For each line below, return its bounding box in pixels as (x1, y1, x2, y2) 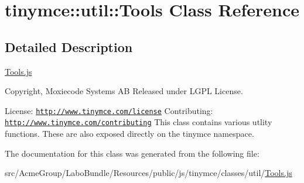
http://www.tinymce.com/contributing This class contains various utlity (5, 116, 272, 128)
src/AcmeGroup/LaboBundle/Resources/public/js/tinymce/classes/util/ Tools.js (5, 167, 292, 179)
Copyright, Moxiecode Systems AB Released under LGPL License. (5, 85, 243, 97)
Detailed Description (5, 37, 133, 56)
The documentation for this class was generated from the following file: (5, 147, 259, 159)
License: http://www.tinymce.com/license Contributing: (5, 104, 213, 116)
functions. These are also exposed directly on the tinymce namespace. (5, 127, 254, 140)
